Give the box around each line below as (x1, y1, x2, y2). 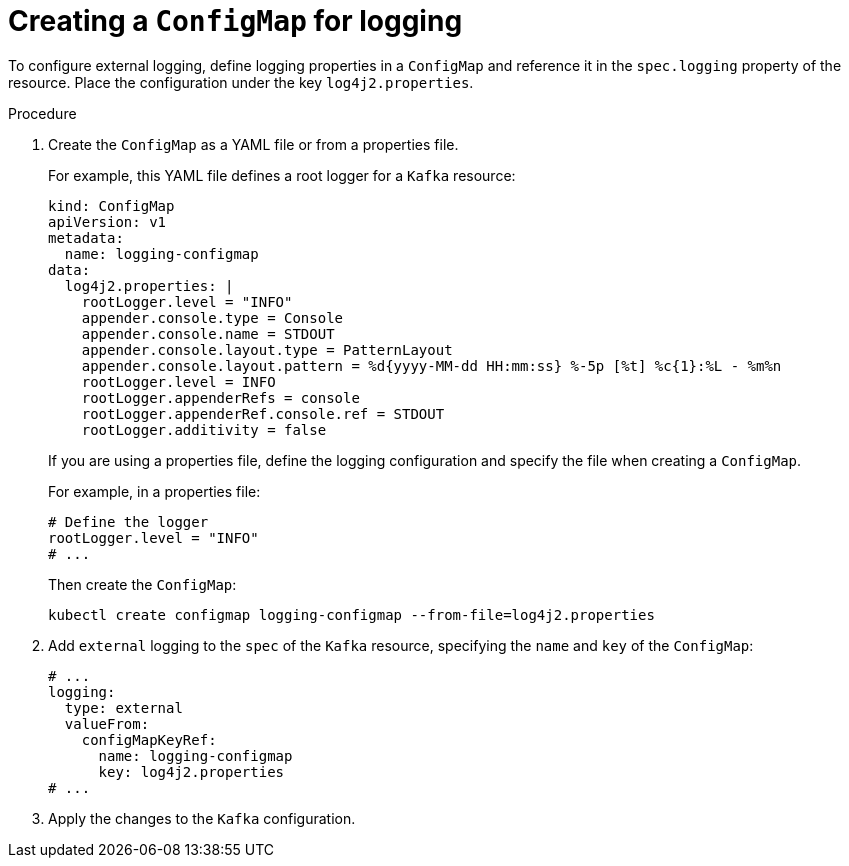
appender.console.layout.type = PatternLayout (81, 341, 453, 358)
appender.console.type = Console (81, 309, 344, 326)
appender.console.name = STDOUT (81, 325, 335, 342)
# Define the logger (48, 513, 209, 530)
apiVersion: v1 (48, 213, 167, 230)
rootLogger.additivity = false (81, 421, 327, 438)
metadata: (48, 229, 124, 246)
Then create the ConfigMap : (48, 575, 237, 593)
